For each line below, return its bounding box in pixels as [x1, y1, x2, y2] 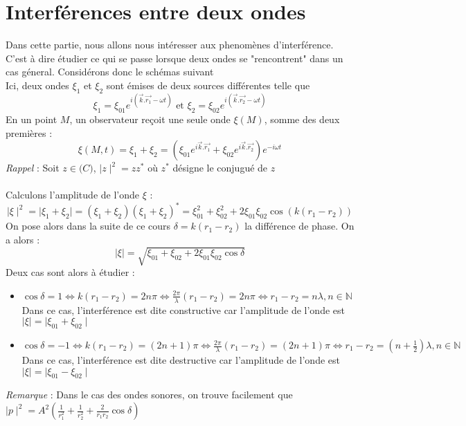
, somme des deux [264, 112, 340, 126]
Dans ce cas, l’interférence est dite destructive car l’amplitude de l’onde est [21, 353, 340, 367]
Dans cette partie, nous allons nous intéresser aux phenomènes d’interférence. [6, 37, 334, 52]
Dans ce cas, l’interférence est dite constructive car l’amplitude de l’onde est [21, 302, 345, 317]
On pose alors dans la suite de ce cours [6, 219, 171, 233]
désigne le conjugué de [172, 160, 268, 175]
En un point [6, 112, 57, 126]
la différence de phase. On [244, 219, 355, 233]
